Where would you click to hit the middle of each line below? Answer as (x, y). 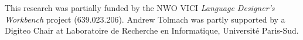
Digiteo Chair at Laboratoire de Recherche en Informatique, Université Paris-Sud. (152, 30)
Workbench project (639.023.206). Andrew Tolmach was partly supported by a (145, 19)
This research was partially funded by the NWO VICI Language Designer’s (140, 8)
